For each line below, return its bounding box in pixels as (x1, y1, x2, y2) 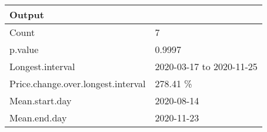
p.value (9, 42, 39, 56)
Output (9, 8, 44, 21)
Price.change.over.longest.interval (9, 77, 146, 90)
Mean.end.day (9, 111, 67, 124)
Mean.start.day (9, 94, 72, 107)
